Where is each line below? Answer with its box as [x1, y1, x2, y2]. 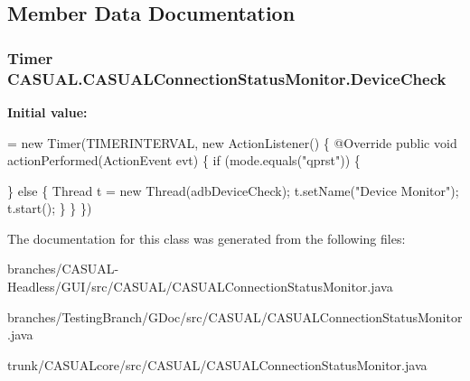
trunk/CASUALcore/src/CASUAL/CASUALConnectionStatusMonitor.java [7, 355, 428, 374]
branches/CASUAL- [7, 259, 119, 278]
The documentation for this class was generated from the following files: [7, 228, 406, 247]
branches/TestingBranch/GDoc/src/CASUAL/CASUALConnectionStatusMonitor [7, 307, 463, 326]
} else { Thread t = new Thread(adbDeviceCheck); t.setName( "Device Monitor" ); [7, 181, 459, 200]
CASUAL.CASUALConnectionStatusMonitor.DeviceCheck [7, 67, 446, 89]
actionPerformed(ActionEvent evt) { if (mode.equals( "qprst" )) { [7, 151, 361, 170]
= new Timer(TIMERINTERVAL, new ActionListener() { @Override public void [7, 133, 457, 152]
